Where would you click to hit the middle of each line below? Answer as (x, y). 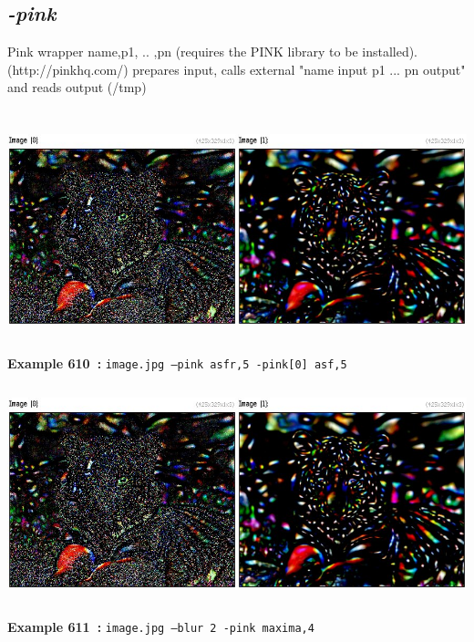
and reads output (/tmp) (77, 87)
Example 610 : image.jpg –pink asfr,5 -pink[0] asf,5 (177, 363)
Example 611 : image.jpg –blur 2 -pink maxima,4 (161, 626)
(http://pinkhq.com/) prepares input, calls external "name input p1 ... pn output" (237, 69)
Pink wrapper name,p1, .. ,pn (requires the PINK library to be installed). (213, 52)
